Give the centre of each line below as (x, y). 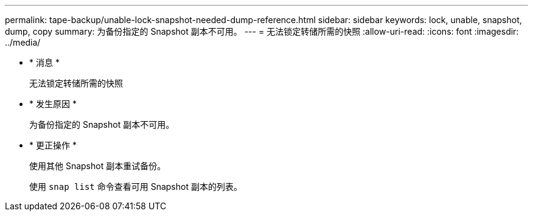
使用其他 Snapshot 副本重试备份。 (98, 166)
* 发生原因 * (53, 104)
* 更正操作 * (53, 145)
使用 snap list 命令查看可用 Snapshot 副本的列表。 (136, 186)
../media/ (23, 42)
